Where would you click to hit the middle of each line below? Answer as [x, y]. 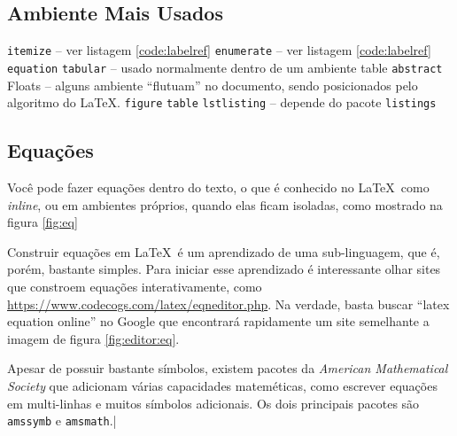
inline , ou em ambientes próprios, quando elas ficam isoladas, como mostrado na [225, 204]
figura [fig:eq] [43, 222]
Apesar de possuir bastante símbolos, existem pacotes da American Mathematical [228, 368]
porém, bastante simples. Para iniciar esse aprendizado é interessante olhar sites [224, 269]
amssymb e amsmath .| [62, 420]
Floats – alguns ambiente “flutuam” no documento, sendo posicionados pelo [213, 85]
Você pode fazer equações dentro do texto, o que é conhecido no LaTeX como [218, 187]
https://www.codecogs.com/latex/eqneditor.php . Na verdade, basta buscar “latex [228, 304]
